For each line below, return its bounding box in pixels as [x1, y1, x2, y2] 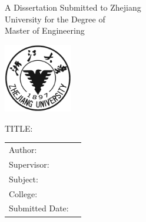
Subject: [9, 172, 38, 185]
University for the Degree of [5, 12, 105, 25]
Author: [9, 143, 37, 156]
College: [9, 187, 38, 200]
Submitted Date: [9, 202, 69, 214]
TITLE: [5, 122, 33, 134]
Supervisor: [9, 158, 49, 170]
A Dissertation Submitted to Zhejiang [5, 1, 141, 13]
